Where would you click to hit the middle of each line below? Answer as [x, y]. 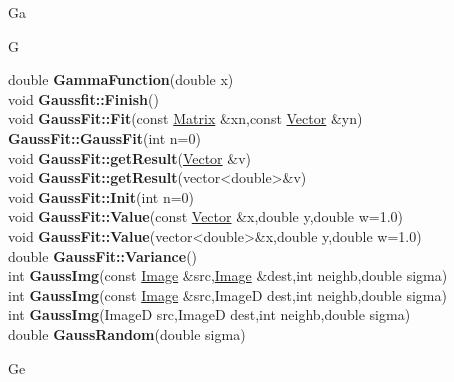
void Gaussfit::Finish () [83, 98]
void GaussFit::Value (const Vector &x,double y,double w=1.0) [206, 216]
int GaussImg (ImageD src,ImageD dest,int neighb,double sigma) [209, 314]
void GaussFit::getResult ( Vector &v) [130, 157]
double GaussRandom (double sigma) [127, 333]
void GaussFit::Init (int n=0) [101, 196]
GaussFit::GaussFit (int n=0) [104, 137]
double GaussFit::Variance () [103, 255]
